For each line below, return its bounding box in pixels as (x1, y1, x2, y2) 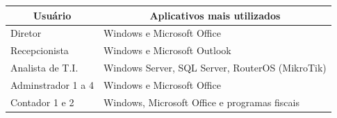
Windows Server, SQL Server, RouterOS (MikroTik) (103, 60, 327, 75)
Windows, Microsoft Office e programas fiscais (103, 94, 299, 109)
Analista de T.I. (10, 60, 79, 75)
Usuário (33, 8, 72, 22)
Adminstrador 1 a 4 (10, 77, 94, 92)
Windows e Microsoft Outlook (103, 43, 231, 58)
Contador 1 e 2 (10, 94, 74, 109)
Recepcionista (10, 43, 69, 58)
